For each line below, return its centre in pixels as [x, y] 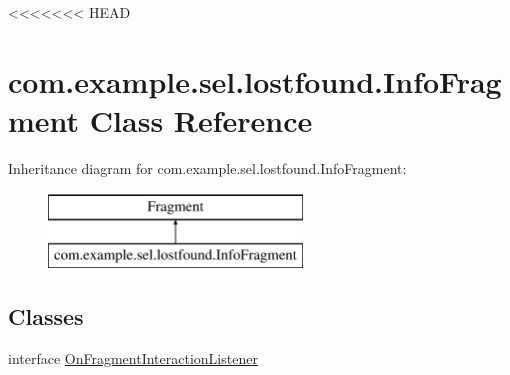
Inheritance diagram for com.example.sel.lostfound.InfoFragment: [207, 167]
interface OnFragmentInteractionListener [133, 357]
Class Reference [201, 119]
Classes [46, 316]
